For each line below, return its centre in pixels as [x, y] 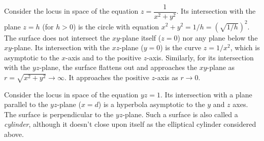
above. [14, 134]
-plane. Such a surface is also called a [180, 114]
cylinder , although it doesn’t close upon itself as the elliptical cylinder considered [130, 124]
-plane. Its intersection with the [60, 47]
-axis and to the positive [103, 57]
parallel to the [26, 104]
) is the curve [181, 47]
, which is [245, 47]
